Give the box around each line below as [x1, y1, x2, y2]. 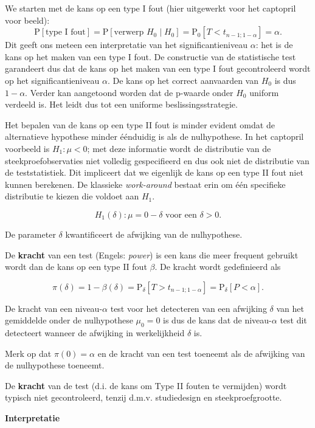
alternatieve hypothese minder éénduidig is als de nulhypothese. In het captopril [5, 130, 304, 143]
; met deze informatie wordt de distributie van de [87, 142, 271, 154]
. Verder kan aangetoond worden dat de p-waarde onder [25, 86, 234, 98]
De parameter [5, 227, 56, 240]
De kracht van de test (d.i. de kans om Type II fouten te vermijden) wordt [5, 379, 287, 392]
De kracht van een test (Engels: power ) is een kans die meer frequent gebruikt [5, 248, 299, 261]
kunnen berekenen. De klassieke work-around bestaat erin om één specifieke [5, 178, 286, 190]
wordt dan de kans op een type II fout [5, 260, 147, 273]
